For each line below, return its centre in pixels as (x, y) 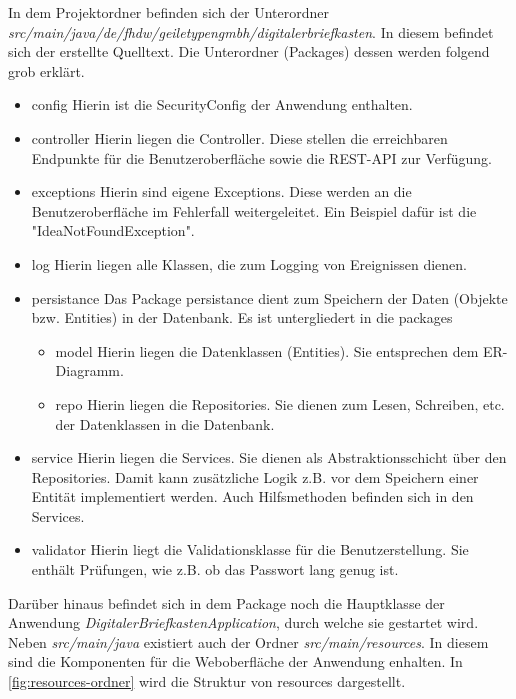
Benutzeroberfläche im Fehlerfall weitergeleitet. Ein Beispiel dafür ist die (254, 210)
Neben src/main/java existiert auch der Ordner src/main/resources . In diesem (248, 641)
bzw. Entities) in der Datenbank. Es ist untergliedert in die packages (242, 317)
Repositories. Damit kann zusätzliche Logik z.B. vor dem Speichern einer (255, 476)
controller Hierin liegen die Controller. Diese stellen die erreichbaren (239, 137)
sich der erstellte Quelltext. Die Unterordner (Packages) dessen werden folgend (249, 51)
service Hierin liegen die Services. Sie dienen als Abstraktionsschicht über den (269, 457)
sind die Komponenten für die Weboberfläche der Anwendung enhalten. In (235, 661)
